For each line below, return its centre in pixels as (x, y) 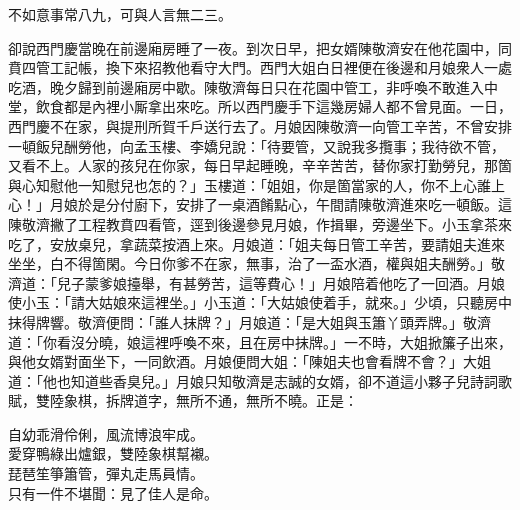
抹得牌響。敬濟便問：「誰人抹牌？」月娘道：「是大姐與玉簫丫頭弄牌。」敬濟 (249, 321)
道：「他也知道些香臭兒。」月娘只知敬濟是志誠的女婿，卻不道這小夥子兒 (239, 380)
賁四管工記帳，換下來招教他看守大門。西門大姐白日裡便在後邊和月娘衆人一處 (260, 67)
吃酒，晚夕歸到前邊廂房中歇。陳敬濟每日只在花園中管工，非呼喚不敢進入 (246, 86)
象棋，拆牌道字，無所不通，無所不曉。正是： (210, 400)
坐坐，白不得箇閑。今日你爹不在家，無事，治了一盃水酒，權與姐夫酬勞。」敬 (256, 263)
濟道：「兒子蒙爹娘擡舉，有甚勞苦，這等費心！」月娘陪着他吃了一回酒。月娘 (256, 282)
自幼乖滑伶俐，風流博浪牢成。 (106, 433)
